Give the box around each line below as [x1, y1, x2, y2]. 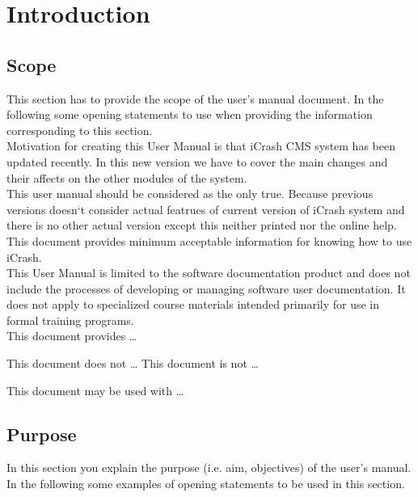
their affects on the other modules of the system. [6, 169, 247, 186]
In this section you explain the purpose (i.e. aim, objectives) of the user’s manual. [6, 459, 412, 476]
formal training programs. [6, 311, 134, 328]
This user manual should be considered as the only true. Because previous [6, 185, 374, 202]
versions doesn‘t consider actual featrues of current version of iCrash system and [6, 200, 405, 217]
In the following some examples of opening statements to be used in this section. [6, 475, 405, 492]
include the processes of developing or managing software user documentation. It [6, 280, 406, 297]
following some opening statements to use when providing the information [6, 106, 373, 123]
